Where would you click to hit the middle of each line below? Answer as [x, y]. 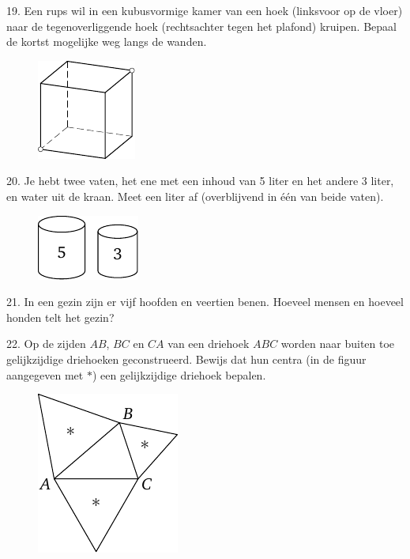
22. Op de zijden [46, 344]
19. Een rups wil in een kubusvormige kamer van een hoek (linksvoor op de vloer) [205, 10]
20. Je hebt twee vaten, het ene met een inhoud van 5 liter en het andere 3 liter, [200, 181]
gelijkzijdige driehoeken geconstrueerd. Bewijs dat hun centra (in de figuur [186, 359]
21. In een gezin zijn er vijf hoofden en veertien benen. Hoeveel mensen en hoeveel [205, 302]
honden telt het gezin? [60, 317]
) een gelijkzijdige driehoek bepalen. [179, 374]
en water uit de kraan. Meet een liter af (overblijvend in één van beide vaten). [195, 196]
